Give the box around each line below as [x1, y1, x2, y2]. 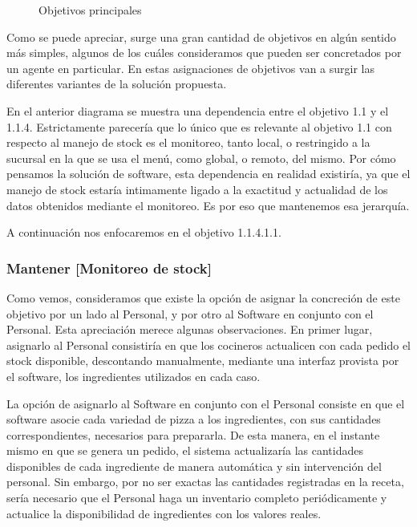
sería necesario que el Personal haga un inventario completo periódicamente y [6, 489, 387, 506]
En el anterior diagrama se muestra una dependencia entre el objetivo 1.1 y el [6, 102, 389, 119]
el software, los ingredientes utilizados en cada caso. [6, 367, 261, 384]
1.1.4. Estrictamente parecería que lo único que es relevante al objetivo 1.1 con [6, 118, 392, 135]
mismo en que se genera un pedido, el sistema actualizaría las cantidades [6, 442, 363, 459]
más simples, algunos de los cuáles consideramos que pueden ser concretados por [6, 44, 402, 61]
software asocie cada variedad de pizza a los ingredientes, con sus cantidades [6, 411, 381, 428]
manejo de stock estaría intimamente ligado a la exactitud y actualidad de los [6, 180, 388, 197]
